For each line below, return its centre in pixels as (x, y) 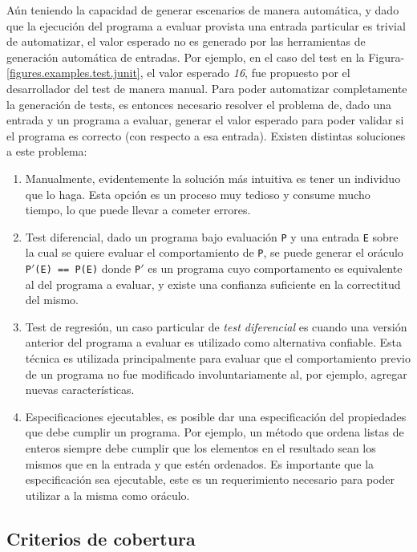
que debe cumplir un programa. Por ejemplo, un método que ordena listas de (215, 432)
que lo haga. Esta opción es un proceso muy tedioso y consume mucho (198, 194)
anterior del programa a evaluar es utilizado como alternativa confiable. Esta (213, 342)
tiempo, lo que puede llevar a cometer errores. (138, 210)
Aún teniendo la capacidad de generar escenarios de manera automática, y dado (203, 10)
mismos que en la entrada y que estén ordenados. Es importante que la (200, 463)
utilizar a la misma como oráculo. (107, 495)
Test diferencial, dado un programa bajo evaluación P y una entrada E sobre (212, 236)
